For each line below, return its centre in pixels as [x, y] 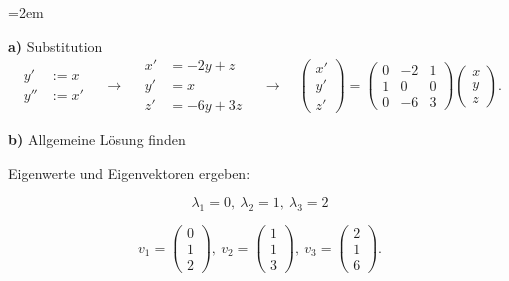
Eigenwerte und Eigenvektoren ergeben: [129, 172]
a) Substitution [55, 45]
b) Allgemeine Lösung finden [97, 139]
